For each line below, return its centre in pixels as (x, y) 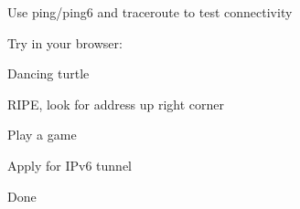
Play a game (42, 135)
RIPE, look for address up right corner (116, 104)
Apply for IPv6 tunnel (70, 165)
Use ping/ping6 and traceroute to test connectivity (150, 12)
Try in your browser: (65, 42)
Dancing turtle (48, 73)
